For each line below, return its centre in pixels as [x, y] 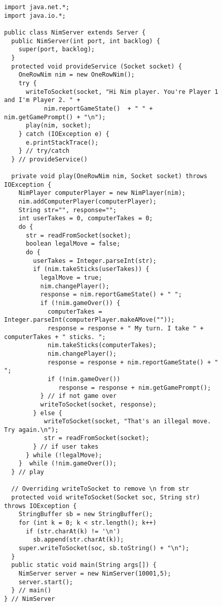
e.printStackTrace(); [62, 142]
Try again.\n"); [31, 430]
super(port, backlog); [57, 49]
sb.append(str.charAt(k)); [79, 540]
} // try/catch [44, 151]
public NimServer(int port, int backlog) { [86, 41]
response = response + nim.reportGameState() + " [133, 362]
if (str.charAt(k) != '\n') [73, 531]
